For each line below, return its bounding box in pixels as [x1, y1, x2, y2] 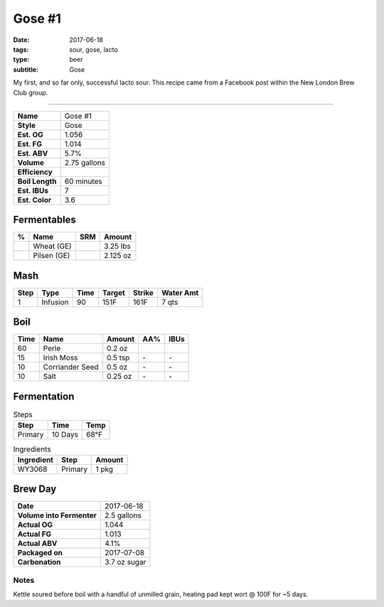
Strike [132, 288, 154, 298]
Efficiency [17, 167, 53, 177]
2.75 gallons [64, 157, 106, 167]
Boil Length [17, 176, 57, 186]
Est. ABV [17, 148, 48, 158]
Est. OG [17, 129, 44, 139]
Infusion [41, 297, 69, 307]
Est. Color [17, 195, 52, 205]
